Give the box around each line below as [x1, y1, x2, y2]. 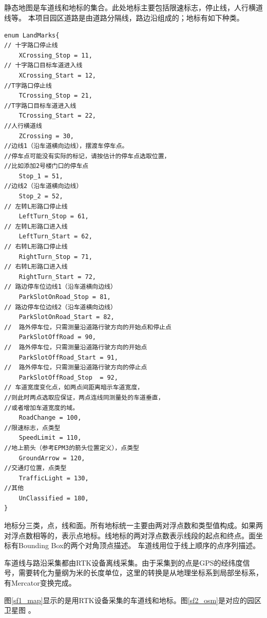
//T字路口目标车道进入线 [4, 102, 77, 109]
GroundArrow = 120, [18, 454, 85, 462]
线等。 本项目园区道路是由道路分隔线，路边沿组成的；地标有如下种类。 [4, 12, 244, 23]
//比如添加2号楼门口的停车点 [4, 162, 89, 170]
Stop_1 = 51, [18, 172, 63, 180]
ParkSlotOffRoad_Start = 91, [18, 353, 118, 361]
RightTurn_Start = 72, [18, 273, 96, 280]
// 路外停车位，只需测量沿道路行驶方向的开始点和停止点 [4, 323, 171, 331]
